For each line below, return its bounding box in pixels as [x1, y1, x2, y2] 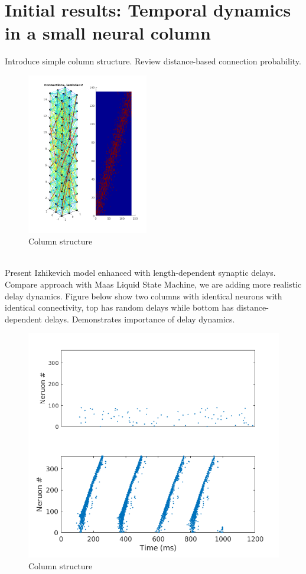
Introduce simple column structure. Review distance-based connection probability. [5, 55, 301, 67]
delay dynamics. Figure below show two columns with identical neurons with [5, 289, 282, 302]
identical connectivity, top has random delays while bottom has [5, 301, 234, 314]
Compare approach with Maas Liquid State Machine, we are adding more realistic [5, 278, 302, 290]
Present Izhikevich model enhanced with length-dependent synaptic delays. [5, 266, 276, 279]
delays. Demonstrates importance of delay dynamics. [44, 312, 235, 325]
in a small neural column [5, 21, 211, 45]
